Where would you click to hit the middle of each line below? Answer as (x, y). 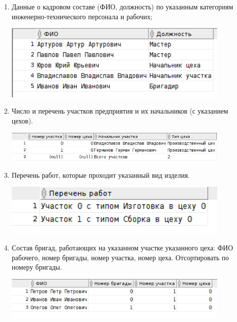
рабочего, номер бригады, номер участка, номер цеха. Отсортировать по (120, 257)
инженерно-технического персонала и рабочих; (82, 16)
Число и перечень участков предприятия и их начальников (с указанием (120, 111)
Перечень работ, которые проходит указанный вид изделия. (101, 175)
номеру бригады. (37, 267)
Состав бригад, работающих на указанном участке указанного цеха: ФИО (122, 247)
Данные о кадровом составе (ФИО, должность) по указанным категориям (122, 6)
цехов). (22, 121)
